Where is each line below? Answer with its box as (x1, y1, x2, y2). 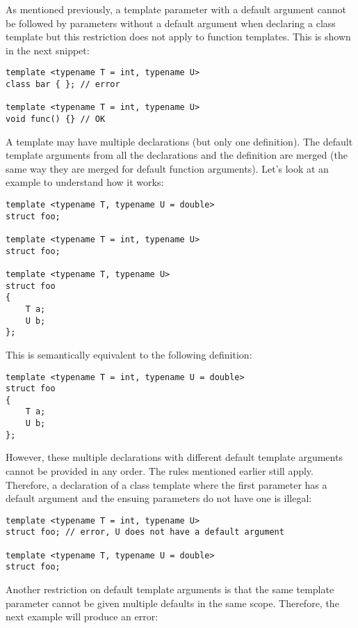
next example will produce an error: (6, 609, 158, 624)
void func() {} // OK (6, 114, 106, 124)
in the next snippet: (6, 42, 90, 57)
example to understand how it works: (6, 175, 164, 189)
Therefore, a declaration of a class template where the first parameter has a (6, 477, 327, 492)
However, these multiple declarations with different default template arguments (6, 450, 343, 464)
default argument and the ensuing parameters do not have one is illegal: (6, 491, 312, 505)
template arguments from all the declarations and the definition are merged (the (6, 148, 348, 162)
